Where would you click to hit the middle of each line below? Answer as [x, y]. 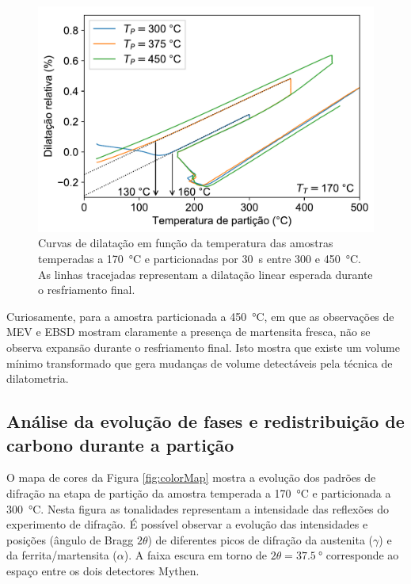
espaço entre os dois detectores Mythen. [103, 570]
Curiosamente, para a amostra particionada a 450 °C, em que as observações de [200, 316]
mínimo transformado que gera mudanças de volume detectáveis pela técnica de [200, 363]
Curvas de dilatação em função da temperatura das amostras [186, 243]
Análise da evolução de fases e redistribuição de [205, 421]
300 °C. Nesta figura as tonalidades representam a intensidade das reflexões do [198, 508]
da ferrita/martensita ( [62, 555]
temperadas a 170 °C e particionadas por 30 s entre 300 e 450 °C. [200, 259]
